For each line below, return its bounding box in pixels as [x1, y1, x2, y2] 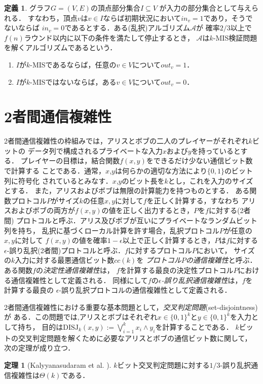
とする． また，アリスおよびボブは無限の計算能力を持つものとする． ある [4, 185, 250, 196]
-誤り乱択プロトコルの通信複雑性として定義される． [59, 285, 232, 295]
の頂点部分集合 [90, 3, 140, 13]
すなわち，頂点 [27, 12, 78, 23]
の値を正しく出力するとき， [101, 205, 194, 216]
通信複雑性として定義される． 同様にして [11, 274, 148, 285]
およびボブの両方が [11, 205, 75, 216]
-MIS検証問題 [213, 32, 257, 43]
